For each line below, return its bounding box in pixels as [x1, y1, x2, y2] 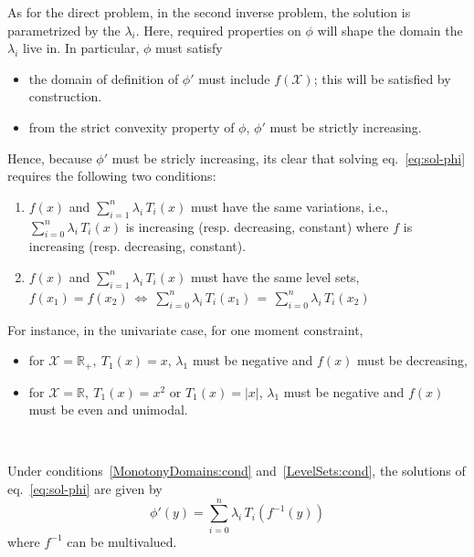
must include [198, 68, 270, 88]
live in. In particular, [23, 38, 140, 58]
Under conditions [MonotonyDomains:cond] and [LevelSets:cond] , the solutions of [7, 461, 466, 480]
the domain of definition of [28, 68, 179, 88]
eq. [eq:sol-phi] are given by [7, 478, 163, 498]
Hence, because [7, 148, 92, 167]
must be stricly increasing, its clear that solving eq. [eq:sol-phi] [111, 148, 466, 167]
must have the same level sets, [190, 267, 360, 286]
